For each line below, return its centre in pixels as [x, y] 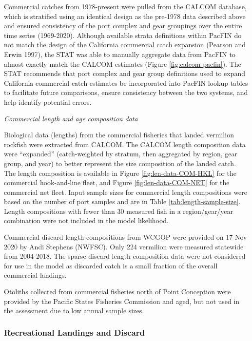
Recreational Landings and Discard [74, 332]
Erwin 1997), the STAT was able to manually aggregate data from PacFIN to [120, 54]
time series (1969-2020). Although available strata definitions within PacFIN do [123, 35]
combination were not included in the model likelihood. [87, 220]
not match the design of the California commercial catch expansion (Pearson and [125, 45]
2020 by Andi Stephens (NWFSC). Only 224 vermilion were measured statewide [124, 246]
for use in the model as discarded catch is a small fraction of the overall [111, 265]
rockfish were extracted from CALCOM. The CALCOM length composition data [125, 144]
